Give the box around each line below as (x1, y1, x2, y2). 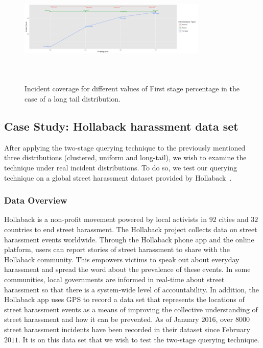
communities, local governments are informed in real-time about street (4, 274, 225, 284)
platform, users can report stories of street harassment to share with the (4, 244, 230, 255)
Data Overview (4, 194, 67, 207)
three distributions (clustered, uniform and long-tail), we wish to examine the (4, 152, 247, 163)
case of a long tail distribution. (25, 93, 121, 104)
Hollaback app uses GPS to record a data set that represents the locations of (4, 294, 245, 305)
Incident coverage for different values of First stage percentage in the (25, 83, 240, 94)
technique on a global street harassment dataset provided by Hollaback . (4, 172, 232, 183)
